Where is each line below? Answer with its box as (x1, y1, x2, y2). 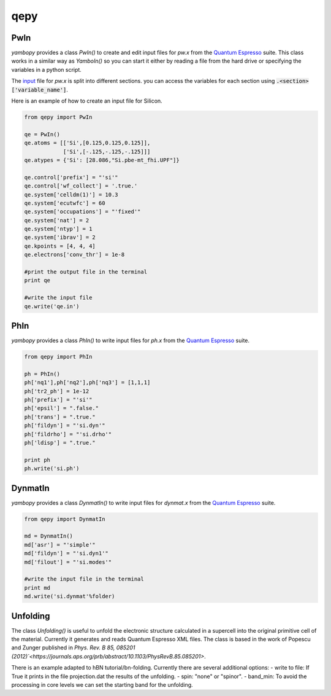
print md (24, 584, 51, 591)
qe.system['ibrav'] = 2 (24, 234, 96, 241)
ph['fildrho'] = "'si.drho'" (24, 431, 112, 437)
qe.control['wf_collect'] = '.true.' (24, 182, 138, 190)
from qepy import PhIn (24, 353, 93, 361)
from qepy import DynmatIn (24, 515, 105, 522)
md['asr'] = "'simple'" (24, 541, 96, 548)
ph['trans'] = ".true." (24, 413, 96, 420)
